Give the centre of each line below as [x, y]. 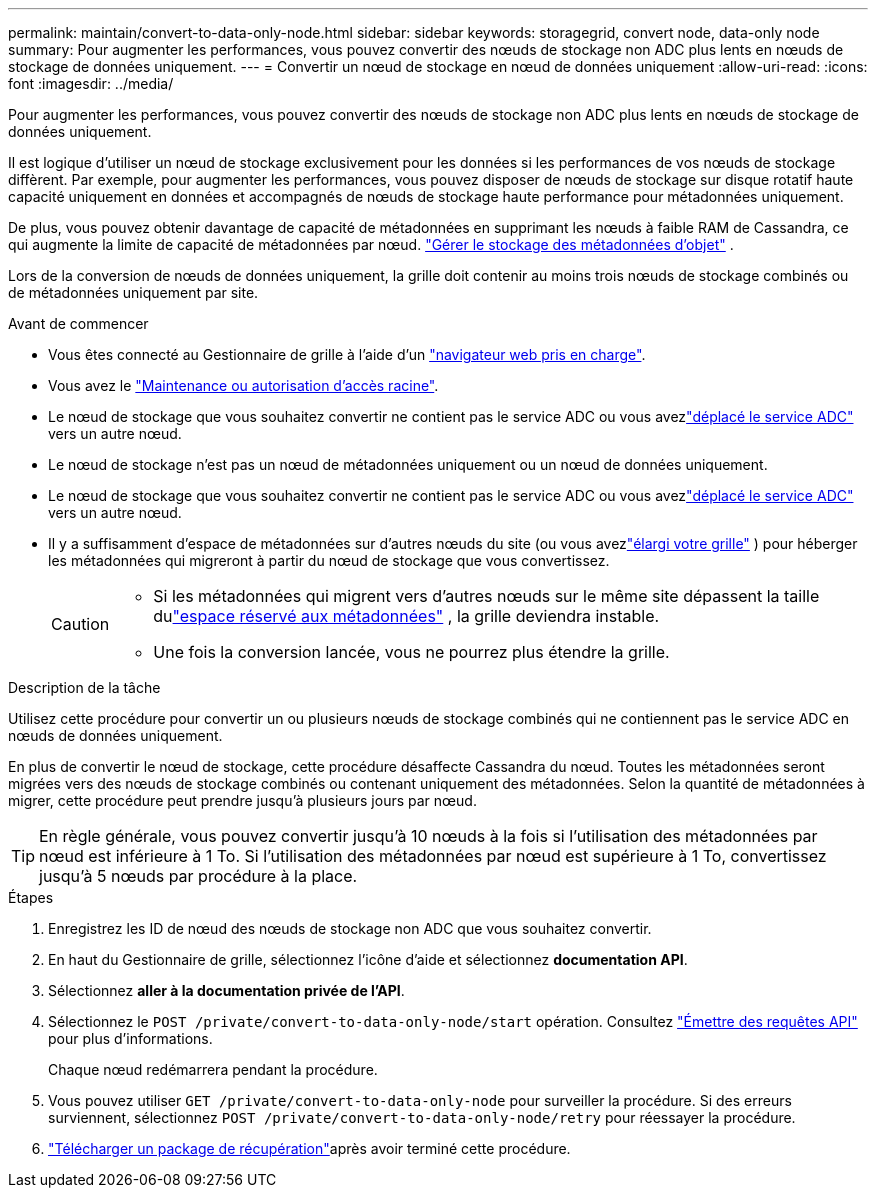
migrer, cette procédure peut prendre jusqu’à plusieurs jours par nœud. [242, 800]
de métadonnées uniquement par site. [133, 292]
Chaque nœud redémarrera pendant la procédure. [213, 1069]
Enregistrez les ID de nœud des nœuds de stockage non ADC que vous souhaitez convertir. [350, 928]
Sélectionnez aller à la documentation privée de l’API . [226, 990]
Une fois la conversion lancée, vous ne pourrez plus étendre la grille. [411, 652]
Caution [80, 624]
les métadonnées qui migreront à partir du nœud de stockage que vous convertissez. [329, 560]
